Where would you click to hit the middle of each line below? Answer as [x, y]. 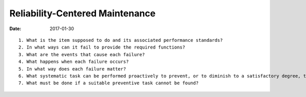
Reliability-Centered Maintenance [82, 13]
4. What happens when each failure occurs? [74, 62]
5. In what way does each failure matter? [72, 69]
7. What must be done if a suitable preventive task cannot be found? [109, 83]
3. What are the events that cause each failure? [82, 54]
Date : [15, 29]
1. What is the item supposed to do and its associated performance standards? [121, 40]
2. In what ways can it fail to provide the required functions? [102, 47]
